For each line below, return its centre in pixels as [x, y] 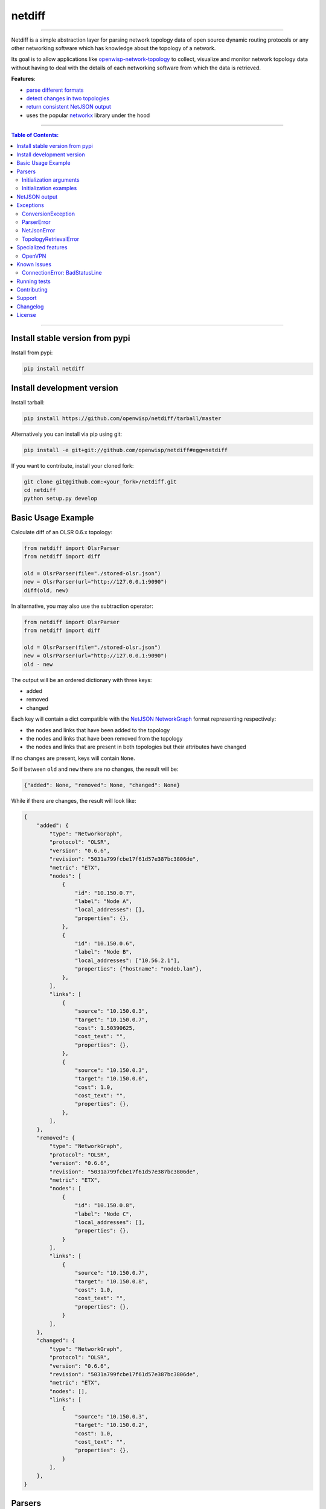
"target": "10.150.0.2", [111, 1425]
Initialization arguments [51, 180]
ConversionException [49, 214]
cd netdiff [40, 490]
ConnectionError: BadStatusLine [62, 273]
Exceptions [30, 205]
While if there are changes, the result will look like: [74, 801]
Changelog [30, 306]
